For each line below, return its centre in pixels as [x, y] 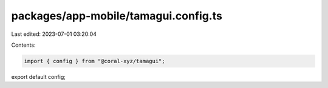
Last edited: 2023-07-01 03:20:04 [54, 34]
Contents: [23, 45]
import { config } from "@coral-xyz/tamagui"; [94, 61]
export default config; [39, 76]
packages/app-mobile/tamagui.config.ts [117, 16]
